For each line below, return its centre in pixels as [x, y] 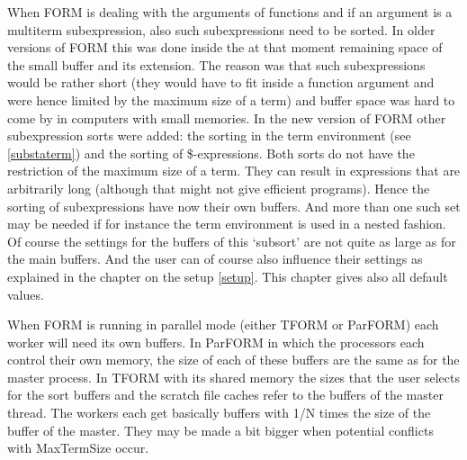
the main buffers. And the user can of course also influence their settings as [215, 259]
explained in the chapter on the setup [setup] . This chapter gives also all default [228, 276]
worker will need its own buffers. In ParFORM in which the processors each [216, 342]
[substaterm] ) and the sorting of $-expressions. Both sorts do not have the [211, 153]
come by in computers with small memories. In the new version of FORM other [227, 117]
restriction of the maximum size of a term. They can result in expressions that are [234, 171]
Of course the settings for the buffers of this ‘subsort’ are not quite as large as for [232, 241]
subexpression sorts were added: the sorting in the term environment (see [209, 135]
